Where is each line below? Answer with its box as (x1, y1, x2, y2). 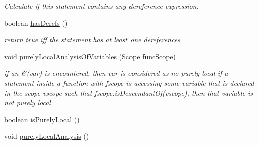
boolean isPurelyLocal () (4, 114, 80, 124)
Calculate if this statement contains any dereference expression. (4, 1, 199, 11)
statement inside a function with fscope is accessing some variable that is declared (4, 77, 254, 88)
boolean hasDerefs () (4, 17, 68, 28)
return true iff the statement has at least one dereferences (4, 34, 180, 45)
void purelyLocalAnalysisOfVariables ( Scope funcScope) (4, 51, 176, 61)
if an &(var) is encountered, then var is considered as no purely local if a (4, 68, 228, 78)
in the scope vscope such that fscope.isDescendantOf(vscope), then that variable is (4, 87, 253, 98)
